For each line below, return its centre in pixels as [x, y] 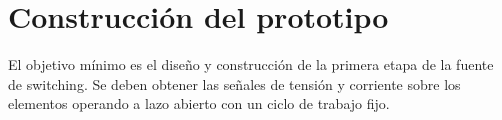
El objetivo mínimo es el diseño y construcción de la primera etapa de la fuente [251, 64]
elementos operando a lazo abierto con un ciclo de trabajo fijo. [199, 103]
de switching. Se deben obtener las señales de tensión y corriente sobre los [234, 83]
